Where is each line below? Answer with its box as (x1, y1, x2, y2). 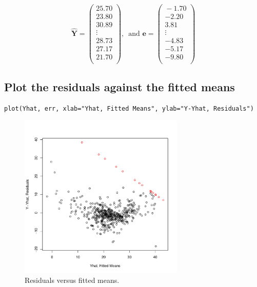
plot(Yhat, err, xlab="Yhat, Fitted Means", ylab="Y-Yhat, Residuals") (4, 105, 254, 112)
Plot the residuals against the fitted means (4, 78, 235, 94)
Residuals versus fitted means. (25, 274, 120, 285)
